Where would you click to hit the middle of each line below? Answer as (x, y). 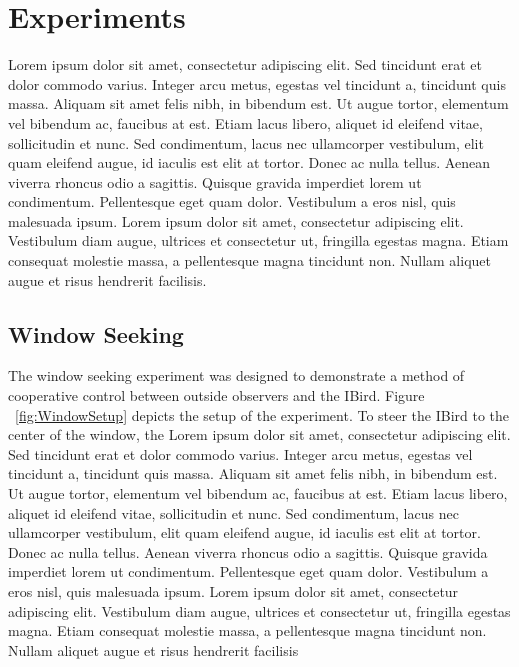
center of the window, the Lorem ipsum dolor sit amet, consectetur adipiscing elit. (259, 434)
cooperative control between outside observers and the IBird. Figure (216, 395)
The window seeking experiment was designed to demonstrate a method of (236, 375)
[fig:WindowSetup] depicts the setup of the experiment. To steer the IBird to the (262, 414)
